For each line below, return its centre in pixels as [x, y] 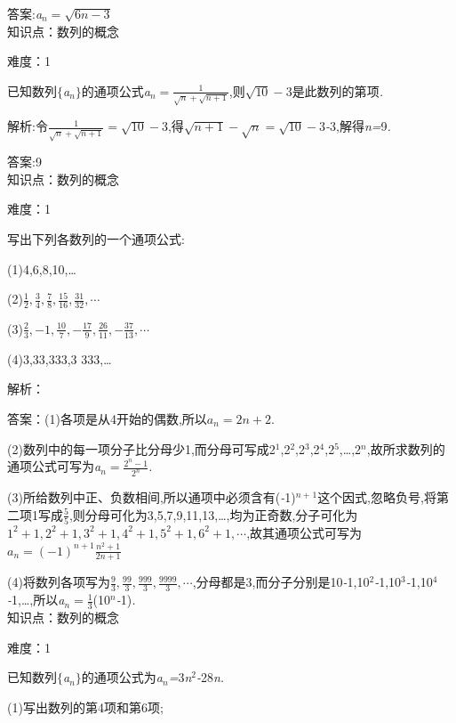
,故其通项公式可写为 [304, 532]
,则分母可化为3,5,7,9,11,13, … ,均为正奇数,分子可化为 [213, 514]
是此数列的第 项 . [337, 90]
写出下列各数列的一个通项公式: [96, 238]
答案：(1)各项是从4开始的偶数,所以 [107, 418]
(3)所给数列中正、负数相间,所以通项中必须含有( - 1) [152, 497]
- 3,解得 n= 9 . [358, 126]
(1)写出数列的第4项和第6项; [85, 707]
